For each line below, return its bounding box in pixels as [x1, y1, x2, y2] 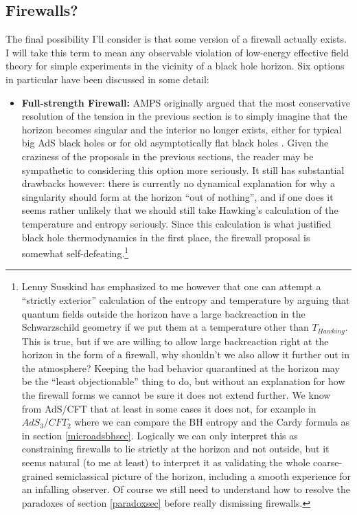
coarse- [313, 454, 343, 469]
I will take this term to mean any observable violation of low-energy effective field [5, 45, 349, 59]
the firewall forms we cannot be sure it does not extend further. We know [21, 387, 331, 402]
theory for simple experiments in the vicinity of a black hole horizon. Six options [5, 58, 345, 73]
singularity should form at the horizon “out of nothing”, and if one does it [21, 189, 334, 204]
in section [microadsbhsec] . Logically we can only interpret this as [21, 428, 298, 442]
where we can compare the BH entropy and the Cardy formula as [74, 415, 350, 429]
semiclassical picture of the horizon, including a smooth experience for [56, 468, 352, 483]
